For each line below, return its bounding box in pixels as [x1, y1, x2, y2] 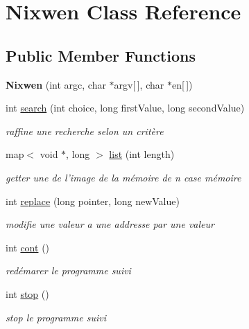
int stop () [6, 286, 49, 301]
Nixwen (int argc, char [6, 77, 106, 91]
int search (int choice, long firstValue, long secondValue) [6, 100, 245, 115]
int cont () [6, 240, 50, 254]
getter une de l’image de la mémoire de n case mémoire [6, 170, 241, 184]
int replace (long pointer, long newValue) [6, 193, 180, 208]
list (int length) [109, 147, 175, 161]
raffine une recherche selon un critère [6, 123, 164, 138]
